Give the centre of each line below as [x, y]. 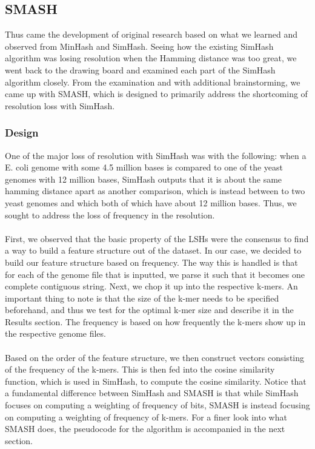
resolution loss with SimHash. [60, 105]
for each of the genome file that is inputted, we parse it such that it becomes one [155, 274]
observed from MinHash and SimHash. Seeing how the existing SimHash [139, 46]
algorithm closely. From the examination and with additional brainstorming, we [153, 82]
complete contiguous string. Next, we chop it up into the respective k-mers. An [151, 286]
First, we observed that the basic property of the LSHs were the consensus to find [157, 238]
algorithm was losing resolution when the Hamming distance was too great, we [151, 58]
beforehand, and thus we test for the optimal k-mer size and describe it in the [149, 310]
